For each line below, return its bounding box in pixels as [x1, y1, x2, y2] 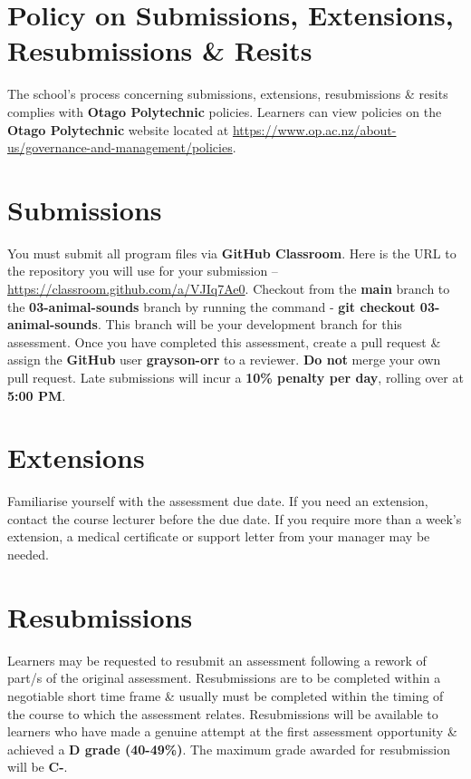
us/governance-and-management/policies [7, 138, 233, 157]
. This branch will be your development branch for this [97, 315, 402, 334]
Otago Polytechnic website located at [7, 120, 229, 139]
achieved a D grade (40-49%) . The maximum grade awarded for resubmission [7, 739, 450, 758]
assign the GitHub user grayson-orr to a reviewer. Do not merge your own [7, 350, 441, 369]
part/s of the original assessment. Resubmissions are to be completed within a [7, 668, 441, 687]
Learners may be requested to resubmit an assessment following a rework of [7, 650, 427, 669]
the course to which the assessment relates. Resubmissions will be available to [7, 704, 438, 723]
